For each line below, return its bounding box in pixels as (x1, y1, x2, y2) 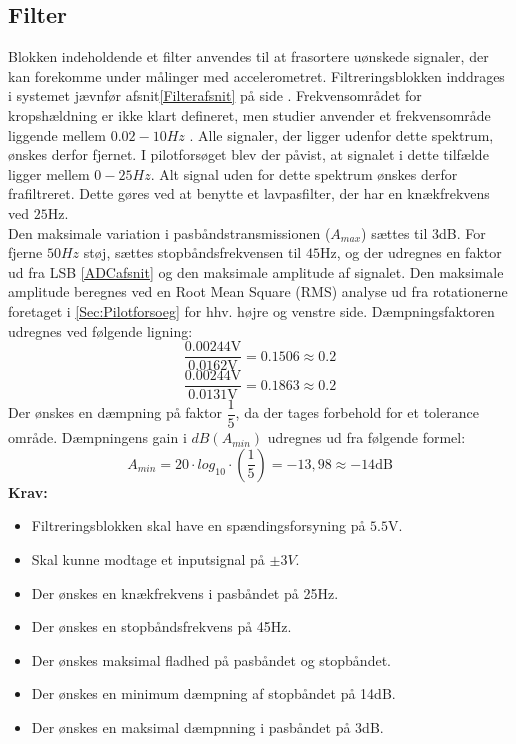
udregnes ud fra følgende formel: (267, 427, 466, 448)
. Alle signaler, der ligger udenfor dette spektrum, (189, 124, 494, 145)
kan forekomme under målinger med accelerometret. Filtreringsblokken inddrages (8, 65, 505, 86)
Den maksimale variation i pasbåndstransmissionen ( (8, 222, 331, 243)
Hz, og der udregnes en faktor (319, 242, 502, 263)
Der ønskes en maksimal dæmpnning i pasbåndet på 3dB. (31, 717, 384, 738)
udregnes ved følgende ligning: (8, 320, 193, 341)
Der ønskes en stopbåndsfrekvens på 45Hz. (31, 616, 292, 637)
